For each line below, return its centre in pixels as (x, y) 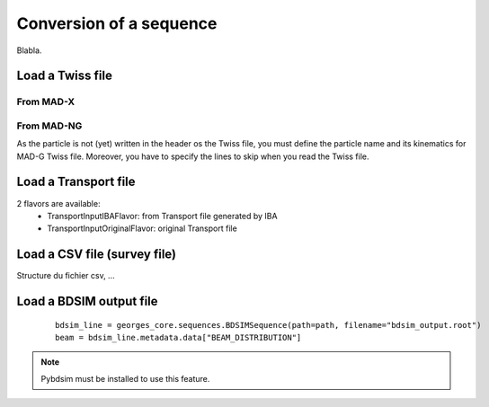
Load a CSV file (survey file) (97, 255)
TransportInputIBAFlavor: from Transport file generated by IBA (162, 216)
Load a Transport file (76, 182)
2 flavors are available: (58, 203)
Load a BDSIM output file (87, 301)
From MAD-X (46, 102)
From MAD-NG (49, 126)
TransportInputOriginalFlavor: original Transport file (142, 228)
